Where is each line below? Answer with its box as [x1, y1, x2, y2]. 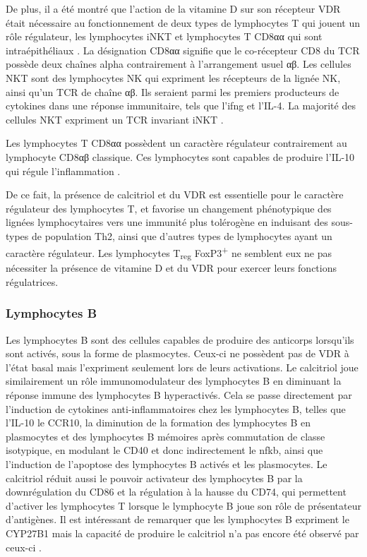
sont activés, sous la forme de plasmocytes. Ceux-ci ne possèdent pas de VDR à [6, 346, 349, 361]
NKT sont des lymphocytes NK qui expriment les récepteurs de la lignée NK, [6, 70, 341, 85]
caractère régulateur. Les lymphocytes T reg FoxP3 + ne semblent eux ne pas [6, 243, 332, 261]
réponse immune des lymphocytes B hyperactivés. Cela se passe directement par [6, 388, 352, 402]
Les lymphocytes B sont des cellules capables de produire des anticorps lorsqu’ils [6, 332, 354, 347]
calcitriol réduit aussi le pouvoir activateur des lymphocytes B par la [6, 470, 303, 485]
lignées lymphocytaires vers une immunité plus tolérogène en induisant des [6, 215, 328, 229]
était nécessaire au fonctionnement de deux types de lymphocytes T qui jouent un [6, 15, 360, 30]
